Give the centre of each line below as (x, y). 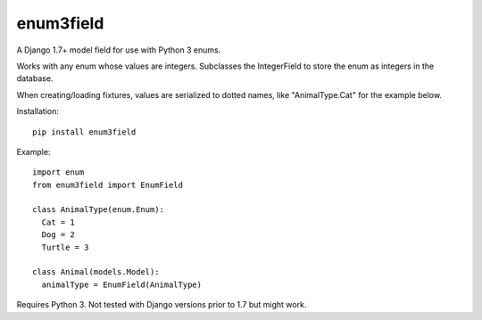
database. (35, 78)
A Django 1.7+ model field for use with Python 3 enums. (119, 50)
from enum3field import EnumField (108, 185)
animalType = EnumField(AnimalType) (122, 284)
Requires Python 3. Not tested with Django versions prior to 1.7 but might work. (162, 305)
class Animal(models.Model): (96, 272)
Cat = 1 (58, 222)
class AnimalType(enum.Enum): (99, 210)
